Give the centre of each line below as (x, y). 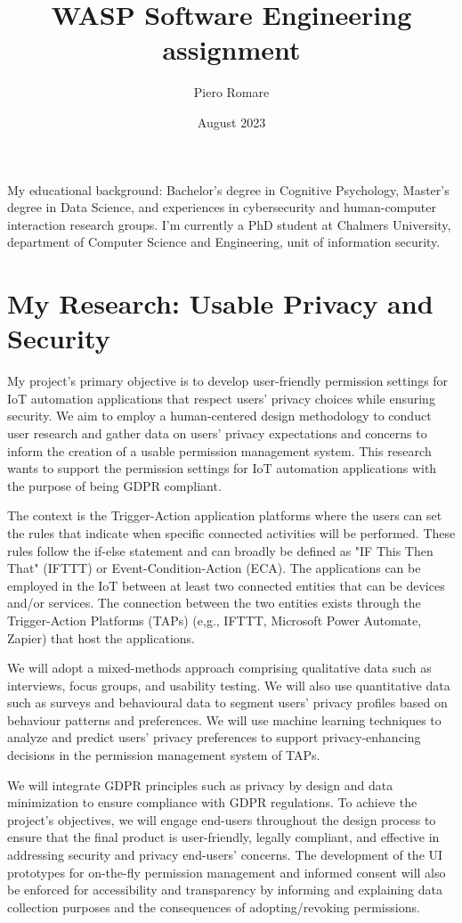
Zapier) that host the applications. (101, 637)
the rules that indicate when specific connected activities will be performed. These (231, 532)
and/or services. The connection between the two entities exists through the (214, 603)
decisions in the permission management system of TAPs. (164, 755)
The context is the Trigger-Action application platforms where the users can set (225, 515)
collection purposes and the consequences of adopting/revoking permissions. (214, 907)
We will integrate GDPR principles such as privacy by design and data (200, 784)
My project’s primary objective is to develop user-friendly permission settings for (228, 381)
